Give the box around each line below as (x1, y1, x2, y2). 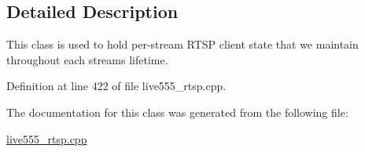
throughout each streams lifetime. (6, 51, 168, 67)
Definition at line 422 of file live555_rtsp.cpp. (6, 78, 227, 94)
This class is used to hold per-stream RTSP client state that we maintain (6, 36, 359, 52)
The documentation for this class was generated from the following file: (6, 103, 348, 120)
